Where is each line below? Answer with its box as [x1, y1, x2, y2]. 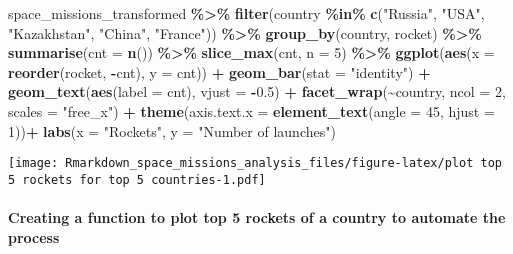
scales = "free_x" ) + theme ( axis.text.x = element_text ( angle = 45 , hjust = [8, 100, 495, 121]
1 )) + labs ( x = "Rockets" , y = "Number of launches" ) [8, 120, 336, 141]
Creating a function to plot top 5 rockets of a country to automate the [8, 207, 506, 228]
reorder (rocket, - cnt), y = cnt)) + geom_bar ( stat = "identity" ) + [8, 61, 431, 82]
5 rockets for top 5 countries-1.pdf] [8, 172, 266, 187]
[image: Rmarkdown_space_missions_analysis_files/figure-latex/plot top [8, 156, 502, 171]
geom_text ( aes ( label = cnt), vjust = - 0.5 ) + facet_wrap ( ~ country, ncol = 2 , [8, 81, 506, 102]
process [8, 226, 60, 247]
